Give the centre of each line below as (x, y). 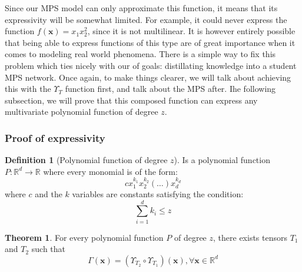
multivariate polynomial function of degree (82, 112)
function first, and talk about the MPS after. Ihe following (170, 89)
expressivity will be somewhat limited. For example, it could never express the (146, 19)
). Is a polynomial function (222, 160)
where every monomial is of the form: (110, 171)
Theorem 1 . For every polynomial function (84, 237)
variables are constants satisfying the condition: (158, 193)
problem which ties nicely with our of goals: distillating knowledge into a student (151, 65)
